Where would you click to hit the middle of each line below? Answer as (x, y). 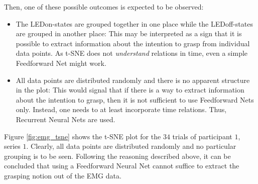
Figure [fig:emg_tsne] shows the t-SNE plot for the (83, 136)
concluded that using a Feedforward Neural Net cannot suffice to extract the (122, 166)
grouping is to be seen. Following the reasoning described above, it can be (117, 156)
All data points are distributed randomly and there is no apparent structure (133, 80)
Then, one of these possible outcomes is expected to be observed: (104, 7)
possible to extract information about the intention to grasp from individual (133, 43)
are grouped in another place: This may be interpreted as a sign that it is (129, 33)
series (12, 146)
